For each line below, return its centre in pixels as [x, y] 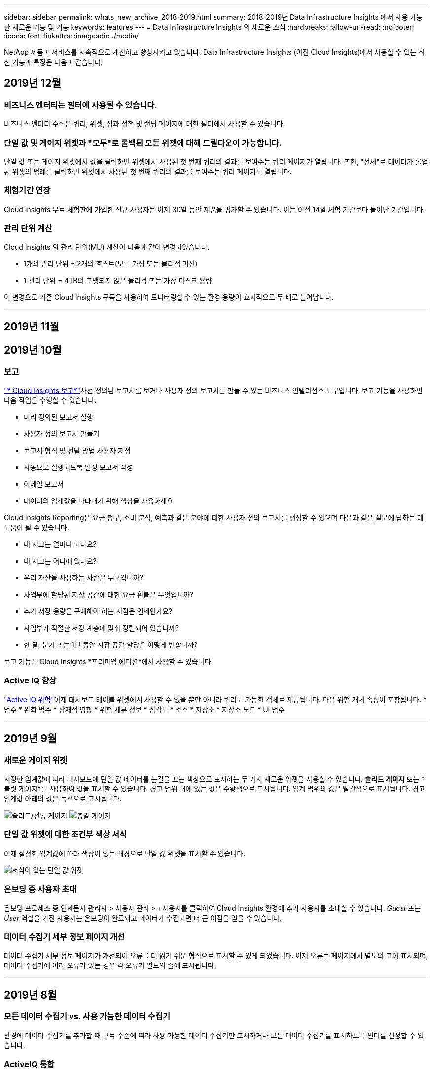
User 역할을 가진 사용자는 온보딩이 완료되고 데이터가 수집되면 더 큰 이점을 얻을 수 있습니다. [143, 918]
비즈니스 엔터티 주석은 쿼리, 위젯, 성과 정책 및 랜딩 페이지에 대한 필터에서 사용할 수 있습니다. [144, 124]
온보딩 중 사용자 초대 [40, 889]
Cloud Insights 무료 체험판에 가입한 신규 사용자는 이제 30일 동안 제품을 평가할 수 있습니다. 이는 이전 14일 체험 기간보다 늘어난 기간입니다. [215, 209]
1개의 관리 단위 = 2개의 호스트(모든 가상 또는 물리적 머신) [111, 264]
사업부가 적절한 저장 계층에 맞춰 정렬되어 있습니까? [101, 628]
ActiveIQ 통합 [29, 1064]
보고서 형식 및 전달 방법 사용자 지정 [77, 451]
